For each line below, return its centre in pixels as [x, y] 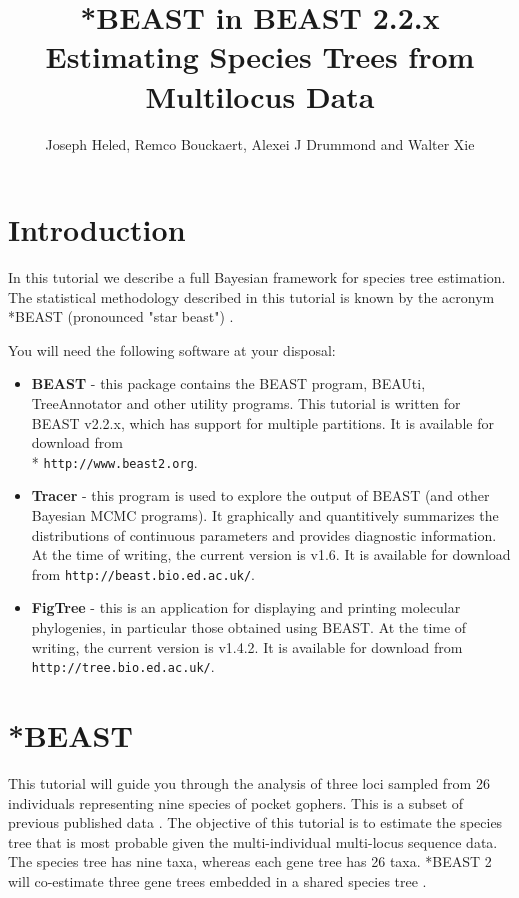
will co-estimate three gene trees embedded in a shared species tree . [217, 881]
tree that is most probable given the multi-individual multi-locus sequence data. [253, 841]
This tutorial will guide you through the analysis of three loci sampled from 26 [249, 783]
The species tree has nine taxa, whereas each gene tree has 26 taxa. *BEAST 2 [250, 861]
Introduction [97, 229]
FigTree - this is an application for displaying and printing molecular [246, 607]
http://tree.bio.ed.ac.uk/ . [123, 666]
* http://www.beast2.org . [114, 461]
